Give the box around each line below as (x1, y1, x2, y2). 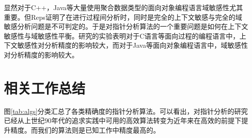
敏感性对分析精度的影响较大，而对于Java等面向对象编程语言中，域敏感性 (17, 40, 248, 50)
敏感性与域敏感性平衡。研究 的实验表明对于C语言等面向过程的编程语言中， (4, 30, 240, 41)
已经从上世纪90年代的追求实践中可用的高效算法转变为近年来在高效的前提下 (4, 115, 241, 125)
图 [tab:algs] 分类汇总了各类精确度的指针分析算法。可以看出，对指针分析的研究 (4, 106, 248, 116)
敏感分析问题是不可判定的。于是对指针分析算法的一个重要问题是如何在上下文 (4, 21, 248, 31)
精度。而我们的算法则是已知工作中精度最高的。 (10, 124, 160, 135)
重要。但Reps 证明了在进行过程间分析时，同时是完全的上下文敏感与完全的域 (4, 12, 242, 22)
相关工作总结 (4, 78, 86, 97)
